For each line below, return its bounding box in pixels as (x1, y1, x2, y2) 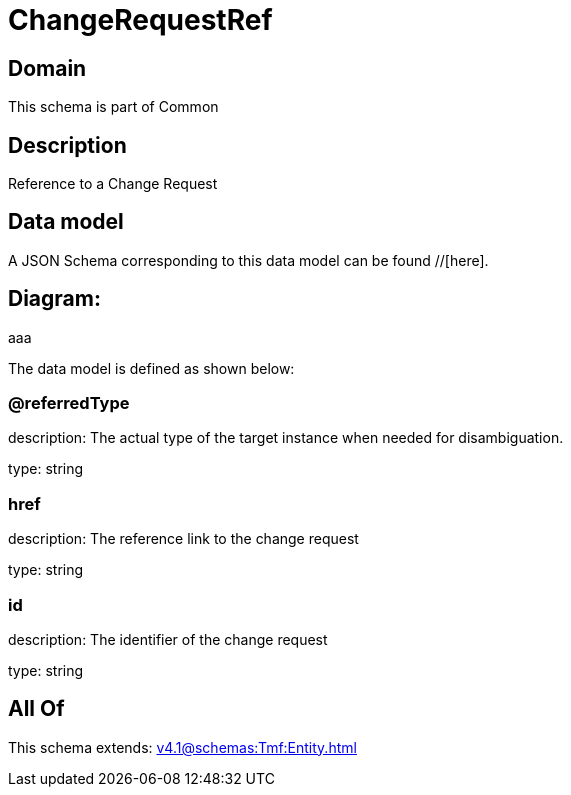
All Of (8, 696, 65, 722)
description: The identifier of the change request (8, 630, 328, 648)
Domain (8, 55, 87, 81)
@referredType (8, 393, 130, 414)
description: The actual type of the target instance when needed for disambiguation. (8, 429, 564, 447)
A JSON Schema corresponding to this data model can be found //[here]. (8, 251, 489, 269)
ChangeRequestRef (8, 3, 273, 37)
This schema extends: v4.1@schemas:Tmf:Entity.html (8, 738, 357, 756)
